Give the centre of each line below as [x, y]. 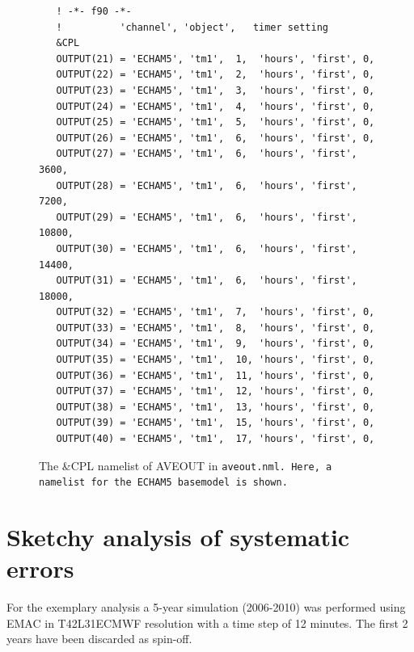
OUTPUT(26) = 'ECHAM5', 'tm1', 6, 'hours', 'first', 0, [215, 138]
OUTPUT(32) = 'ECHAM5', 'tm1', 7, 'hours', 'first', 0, [215, 312]
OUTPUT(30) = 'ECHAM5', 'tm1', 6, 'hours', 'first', [207, 248]
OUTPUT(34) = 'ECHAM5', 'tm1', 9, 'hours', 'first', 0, [215, 344]
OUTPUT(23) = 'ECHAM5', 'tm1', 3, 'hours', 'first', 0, [215, 90]
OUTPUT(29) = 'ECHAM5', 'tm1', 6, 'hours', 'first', [207, 217]
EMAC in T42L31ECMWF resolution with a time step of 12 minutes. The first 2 [207, 623]
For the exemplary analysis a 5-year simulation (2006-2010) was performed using [206, 607]
